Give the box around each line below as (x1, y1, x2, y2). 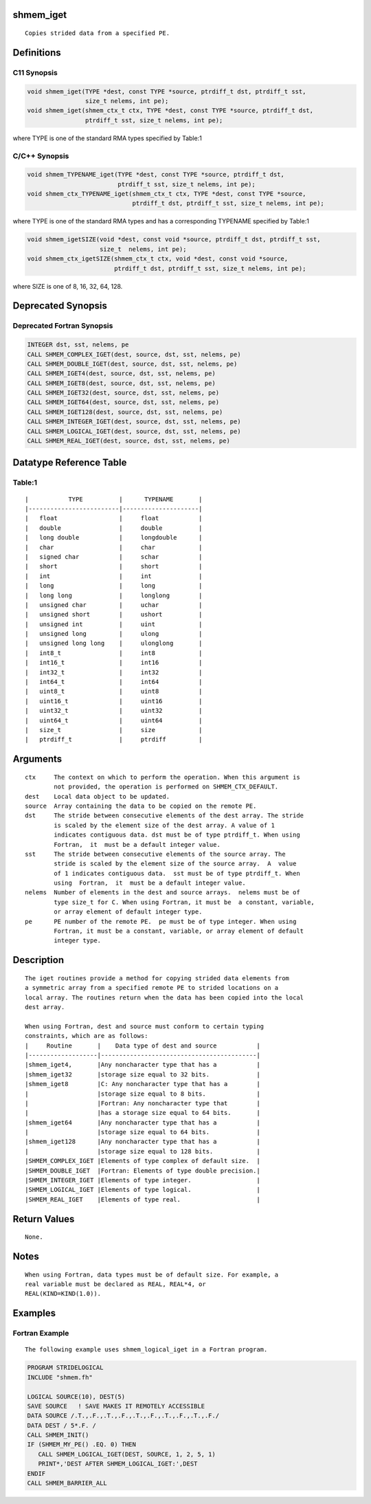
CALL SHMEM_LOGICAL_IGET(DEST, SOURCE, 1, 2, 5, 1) (38, 1450, 216, 1458)
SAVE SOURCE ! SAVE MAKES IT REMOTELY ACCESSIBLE (27, 1402, 205, 1410)
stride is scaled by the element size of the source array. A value (54, 860, 297, 867)
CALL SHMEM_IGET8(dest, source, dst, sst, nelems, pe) (27, 379, 216, 387)
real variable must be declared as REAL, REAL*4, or (25, 1281, 206, 1288)
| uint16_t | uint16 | (25, 697, 203, 705)
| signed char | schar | (25, 553, 203, 560)
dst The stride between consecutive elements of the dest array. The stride (25, 812, 304, 819)
